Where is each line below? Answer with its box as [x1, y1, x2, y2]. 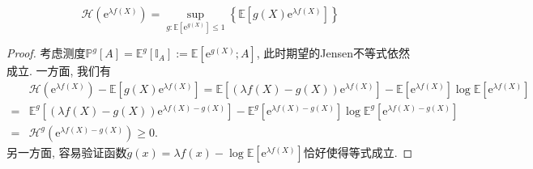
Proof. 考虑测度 [6, 44, 86, 61]
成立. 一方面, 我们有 [6, 62, 112, 79]
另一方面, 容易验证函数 [6, 143, 127, 160]
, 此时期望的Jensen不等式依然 [256, 44, 411, 61]
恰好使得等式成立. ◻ [303, 143, 413, 160]
